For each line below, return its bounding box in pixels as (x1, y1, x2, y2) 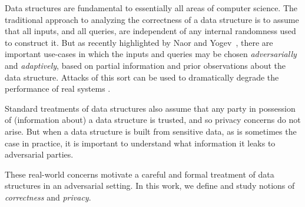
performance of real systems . (5, 82, 111, 95)
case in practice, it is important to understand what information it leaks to (5, 136, 276, 149)
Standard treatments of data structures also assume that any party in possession (5, 102, 296, 114)
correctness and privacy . (5, 191, 91, 203)
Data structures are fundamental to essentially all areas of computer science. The (5, 2, 298, 14)
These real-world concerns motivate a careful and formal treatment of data (5, 168, 274, 180)
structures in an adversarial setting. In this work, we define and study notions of (5, 179, 295, 192)
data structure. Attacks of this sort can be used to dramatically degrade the (5, 71, 279, 83)
